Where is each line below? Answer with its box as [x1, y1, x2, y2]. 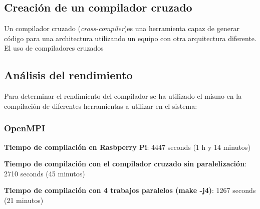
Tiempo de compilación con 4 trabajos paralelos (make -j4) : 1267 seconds [4, 185, 256, 195]
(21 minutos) [4, 194, 44, 205]
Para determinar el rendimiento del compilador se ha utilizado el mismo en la [4, 91, 242, 101]
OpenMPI [4, 122, 46, 134]
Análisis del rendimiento [4, 67, 133, 83]
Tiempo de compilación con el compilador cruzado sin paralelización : [4, 158, 246, 169]
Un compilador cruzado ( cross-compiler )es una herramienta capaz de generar [4, 23, 239, 34]
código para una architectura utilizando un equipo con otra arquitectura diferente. [4, 33, 256, 43]
